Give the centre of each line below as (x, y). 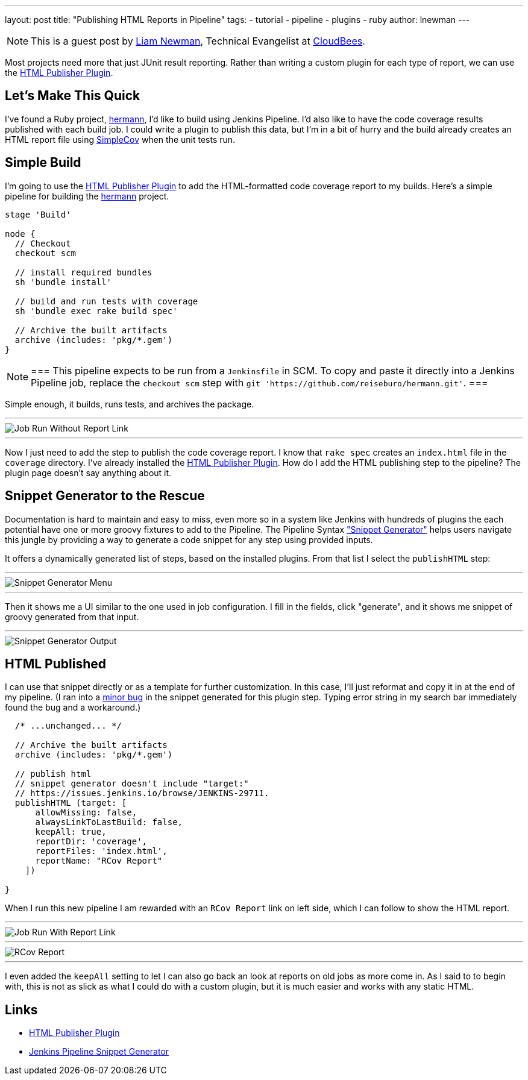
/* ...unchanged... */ (68, 726)
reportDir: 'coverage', (91, 842)
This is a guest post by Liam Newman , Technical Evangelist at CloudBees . (198, 41)
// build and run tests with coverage (106, 301)
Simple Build (43, 163)
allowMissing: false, (86, 813)
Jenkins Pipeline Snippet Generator (99, 1052)
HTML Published (55, 664)
